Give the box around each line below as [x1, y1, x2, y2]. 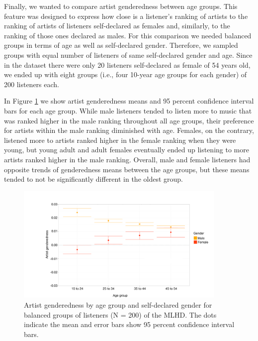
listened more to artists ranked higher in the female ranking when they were [4, 134, 236, 145]
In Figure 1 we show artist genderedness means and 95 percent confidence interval [4, 96, 254, 106]
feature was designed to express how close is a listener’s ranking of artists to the [4, 10, 248, 21]
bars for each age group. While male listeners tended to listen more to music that [4, 105, 252, 115]
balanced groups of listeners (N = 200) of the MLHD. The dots [24, 309, 217, 320]
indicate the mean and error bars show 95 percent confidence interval [24, 319, 235, 330]
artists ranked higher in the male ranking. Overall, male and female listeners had [4, 154, 251, 164]
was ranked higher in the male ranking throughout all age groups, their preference [4, 115, 254, 125]
